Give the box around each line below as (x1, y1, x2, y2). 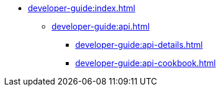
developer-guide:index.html (28, 3, 136, 13)
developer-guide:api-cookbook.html (75, 58, 216, 68)
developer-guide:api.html (52, 21, 150, 31)
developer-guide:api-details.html (75, 40, 203, 50)
